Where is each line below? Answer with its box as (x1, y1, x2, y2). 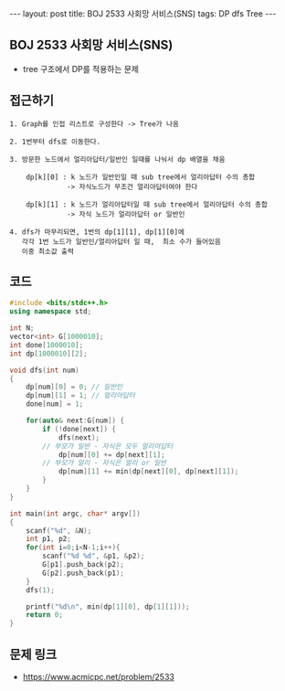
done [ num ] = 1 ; (26, 399, 84, 409)
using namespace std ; (9, 307, 92, 316)
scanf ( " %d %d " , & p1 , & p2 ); (42, 551, 145, 561)
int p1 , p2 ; (26, 535, 71, 544)
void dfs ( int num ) (9, 366, 79, 375)
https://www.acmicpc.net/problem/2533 (22, 672, 175, 682)
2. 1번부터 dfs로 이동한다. (9, 137, 101, 146)
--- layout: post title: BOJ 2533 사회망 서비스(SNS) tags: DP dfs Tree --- (9, 8, 277, 19)
